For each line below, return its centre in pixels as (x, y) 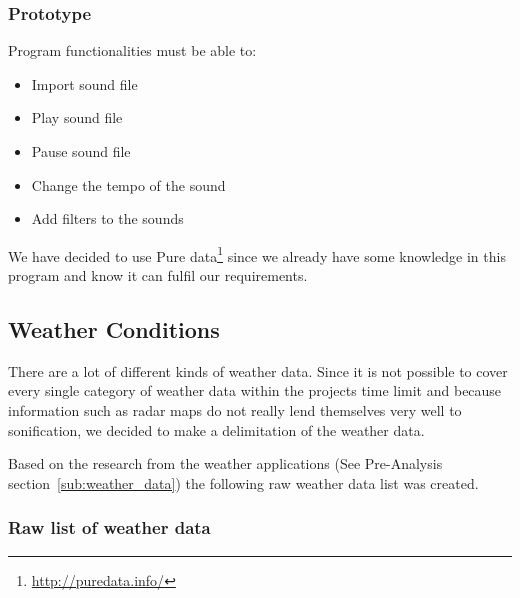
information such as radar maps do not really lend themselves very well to (235, 410)
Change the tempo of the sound (128, 184)
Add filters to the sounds (107, 218)
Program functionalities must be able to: (132, 50)
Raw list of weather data (109, 527)
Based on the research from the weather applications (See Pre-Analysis (225, 463)
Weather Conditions (114, 329)
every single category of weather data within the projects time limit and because (255, 390)
